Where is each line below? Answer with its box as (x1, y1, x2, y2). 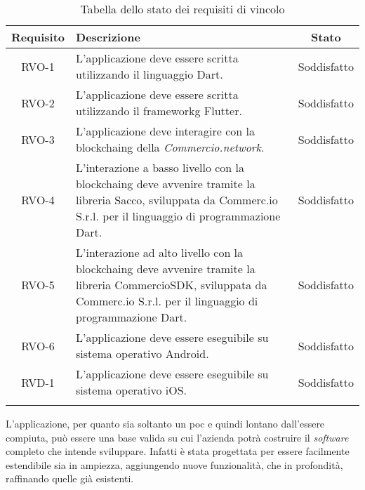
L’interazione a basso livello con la (76, 159, 245, 176)
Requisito (11, 29, 65, 45)
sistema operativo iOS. (76, 382, 187, 398)
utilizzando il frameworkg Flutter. (76, 102, 242, 119)
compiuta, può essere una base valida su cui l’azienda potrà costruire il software (6, 430, 349, 444)
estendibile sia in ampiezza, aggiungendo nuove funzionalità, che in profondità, (6, 457, 343, 472)
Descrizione (76, 29, 140, 45)
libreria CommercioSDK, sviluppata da (76, 277, 267, 293)
